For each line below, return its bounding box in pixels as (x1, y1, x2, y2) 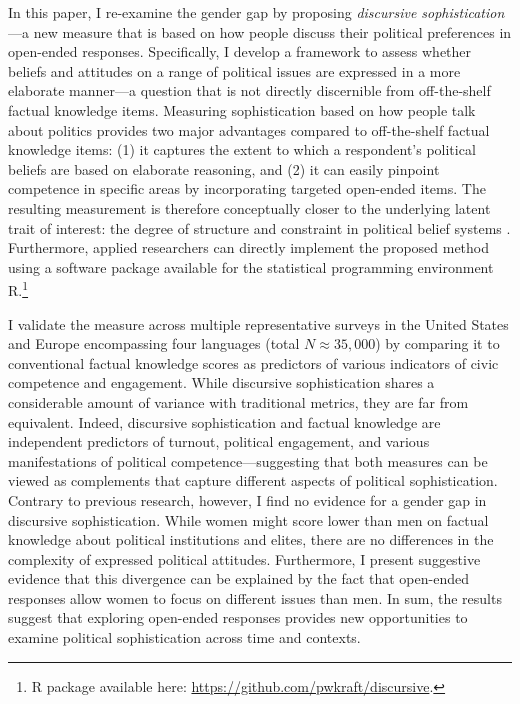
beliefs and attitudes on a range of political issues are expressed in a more (8, 60, 461, 81)
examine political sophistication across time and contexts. (8, 627, 361, 648)
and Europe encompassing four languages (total (8, 333, 300, 354)
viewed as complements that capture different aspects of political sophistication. (8, 470, 498, 491)
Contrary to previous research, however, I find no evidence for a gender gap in (8, 489, 487, 510)
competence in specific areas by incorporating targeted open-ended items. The (8, 178, 486, 199)
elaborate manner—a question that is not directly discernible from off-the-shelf (8, 80, 491, 101)
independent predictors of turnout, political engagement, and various (8, 431, 430, 452)
